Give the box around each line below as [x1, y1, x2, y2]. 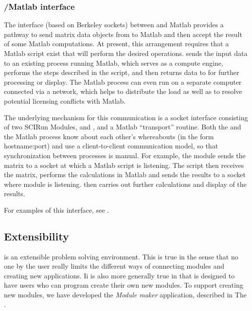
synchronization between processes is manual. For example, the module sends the [4, 150, 246, 160]
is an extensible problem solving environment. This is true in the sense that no [4, 251, 238, 261]
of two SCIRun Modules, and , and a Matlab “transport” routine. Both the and [4, 122, 241, 132]
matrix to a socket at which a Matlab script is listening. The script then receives [4, 160, 244, 170]
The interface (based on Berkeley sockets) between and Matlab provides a [4, 19, 224, 30]
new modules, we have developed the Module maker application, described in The [4, 290, 247, 300]
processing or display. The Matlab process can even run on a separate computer [4, 76, 242, 87]
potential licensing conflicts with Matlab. [4, 95, 126, 106]
